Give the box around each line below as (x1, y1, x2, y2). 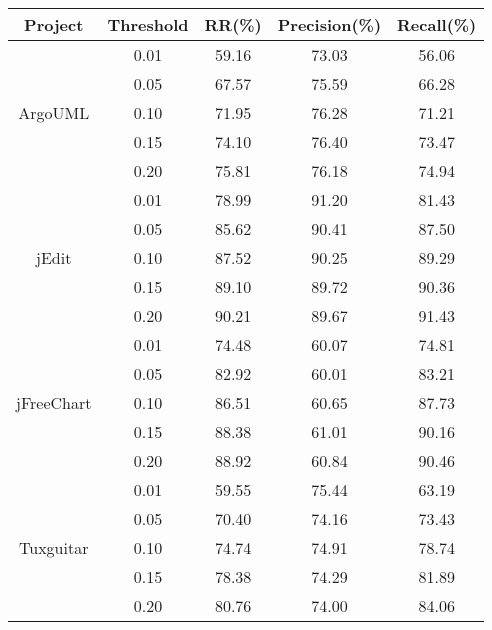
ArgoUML (18, 101, 90, 124)
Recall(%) (397, 13, 477, 36)
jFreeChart (16, 391, 92, 414)
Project (24, 13, 84, 36)
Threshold (107, 13, 189, 36)
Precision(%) (277, 13, 382, 36)
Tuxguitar (19, 536, 89, 559)
